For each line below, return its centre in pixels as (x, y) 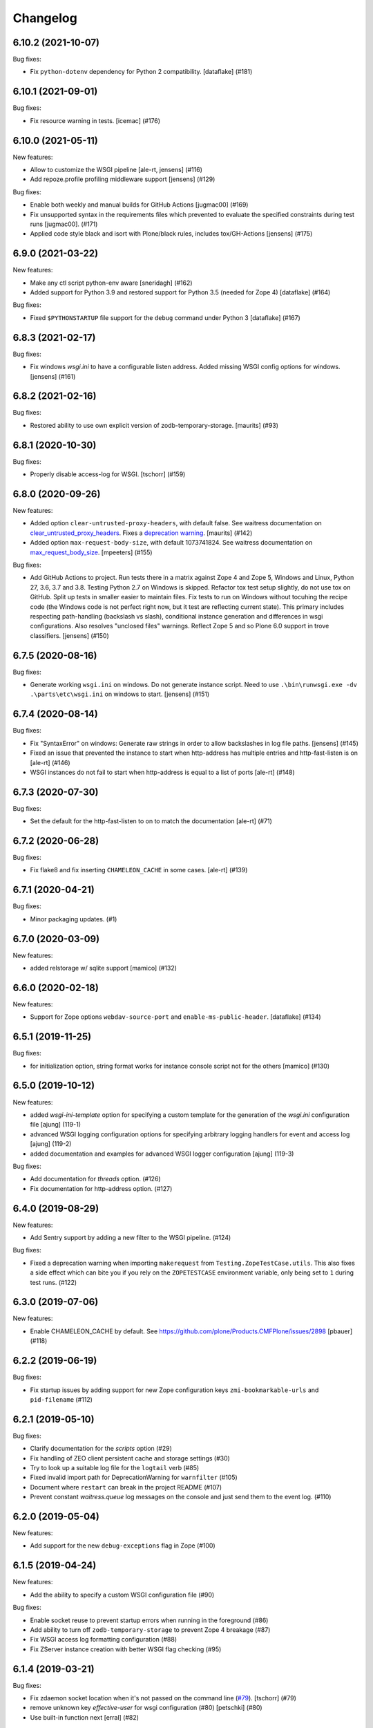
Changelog (45, 18)
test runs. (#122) (54, 1282)
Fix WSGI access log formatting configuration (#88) (104, 1640)
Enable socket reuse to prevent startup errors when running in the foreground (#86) (149, 1620)
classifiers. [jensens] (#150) (70, 635)
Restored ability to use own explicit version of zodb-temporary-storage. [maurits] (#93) (154, 425)
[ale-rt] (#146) (50, 762)
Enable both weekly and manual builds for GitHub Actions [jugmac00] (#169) (139, 205)
